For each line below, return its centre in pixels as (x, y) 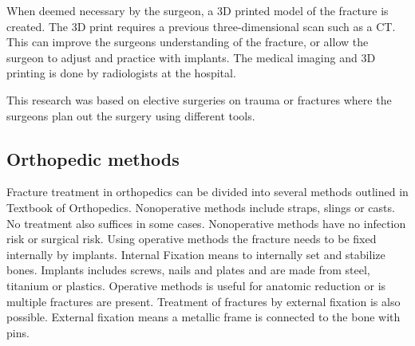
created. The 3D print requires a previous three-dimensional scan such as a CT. (201, 26)
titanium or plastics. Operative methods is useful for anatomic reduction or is (196, 285)
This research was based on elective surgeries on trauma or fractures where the (199, 99)
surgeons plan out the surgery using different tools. (131, 115)
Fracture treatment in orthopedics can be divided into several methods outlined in (207, 192)
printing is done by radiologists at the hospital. (121, 73)
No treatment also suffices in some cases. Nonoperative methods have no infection (206, 223)
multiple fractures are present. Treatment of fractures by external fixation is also (204, 301)
